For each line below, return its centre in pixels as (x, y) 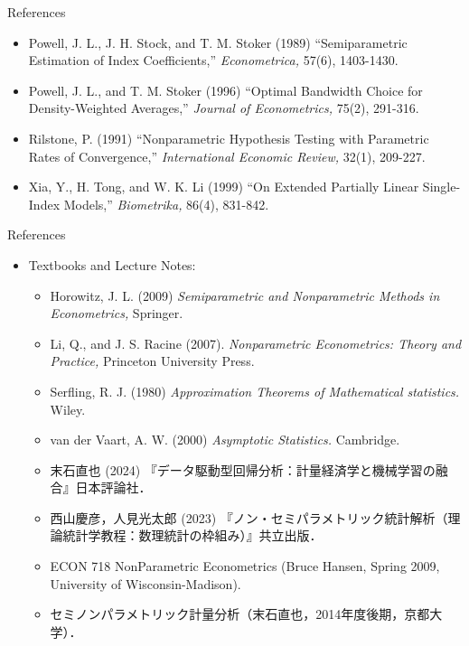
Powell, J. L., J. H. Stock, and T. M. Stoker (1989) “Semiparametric (218, 42)
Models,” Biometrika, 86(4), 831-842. (166, 204)
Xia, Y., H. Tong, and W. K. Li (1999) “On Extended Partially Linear (224, 187)
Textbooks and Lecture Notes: (112, 264)
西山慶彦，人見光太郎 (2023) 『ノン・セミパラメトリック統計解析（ (249, 517)
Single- (441, 187)
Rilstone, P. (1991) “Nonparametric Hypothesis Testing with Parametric (229, 138)
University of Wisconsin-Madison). (145, 583)
